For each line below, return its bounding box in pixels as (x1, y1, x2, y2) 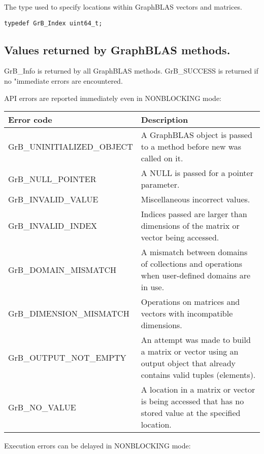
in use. (141, 281, 164, 293)
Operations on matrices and (141, 296, 240, 308)
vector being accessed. (141, 231, 219, 243)
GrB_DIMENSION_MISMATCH (8, 307, 129, 320)
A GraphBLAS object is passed (141, 129, 252, 141)
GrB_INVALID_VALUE (8, 193, 98, 205)
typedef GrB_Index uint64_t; (4, 19, 103, 27)
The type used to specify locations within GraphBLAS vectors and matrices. (4, 2, 242, 12)
